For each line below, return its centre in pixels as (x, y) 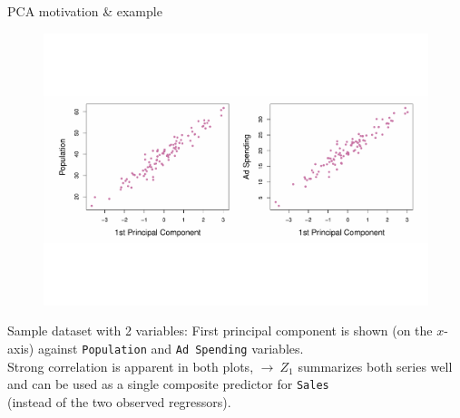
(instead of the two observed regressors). (119, 401)
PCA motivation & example (85, 11)
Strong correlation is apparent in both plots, (131, 366)
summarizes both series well (375, 366)
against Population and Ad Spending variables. (171, 348)
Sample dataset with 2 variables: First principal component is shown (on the (220, 331)
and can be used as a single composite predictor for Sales (168, 384)
